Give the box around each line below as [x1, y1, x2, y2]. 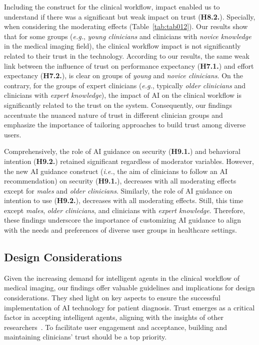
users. [4, 129, 21, 139]
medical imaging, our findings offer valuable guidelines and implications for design [4, 282, 255, 293]
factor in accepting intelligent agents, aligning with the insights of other [4, 312, 223, 322]
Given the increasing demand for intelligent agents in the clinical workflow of [4, 272, 239, 283]
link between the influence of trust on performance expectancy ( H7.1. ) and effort [4, 60, 254, 71]
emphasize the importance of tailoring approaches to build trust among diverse [4, 119, 246, 130]
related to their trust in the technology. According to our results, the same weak [4, 50, 249, 61]
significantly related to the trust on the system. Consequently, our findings [4, 99, 232, 110]
